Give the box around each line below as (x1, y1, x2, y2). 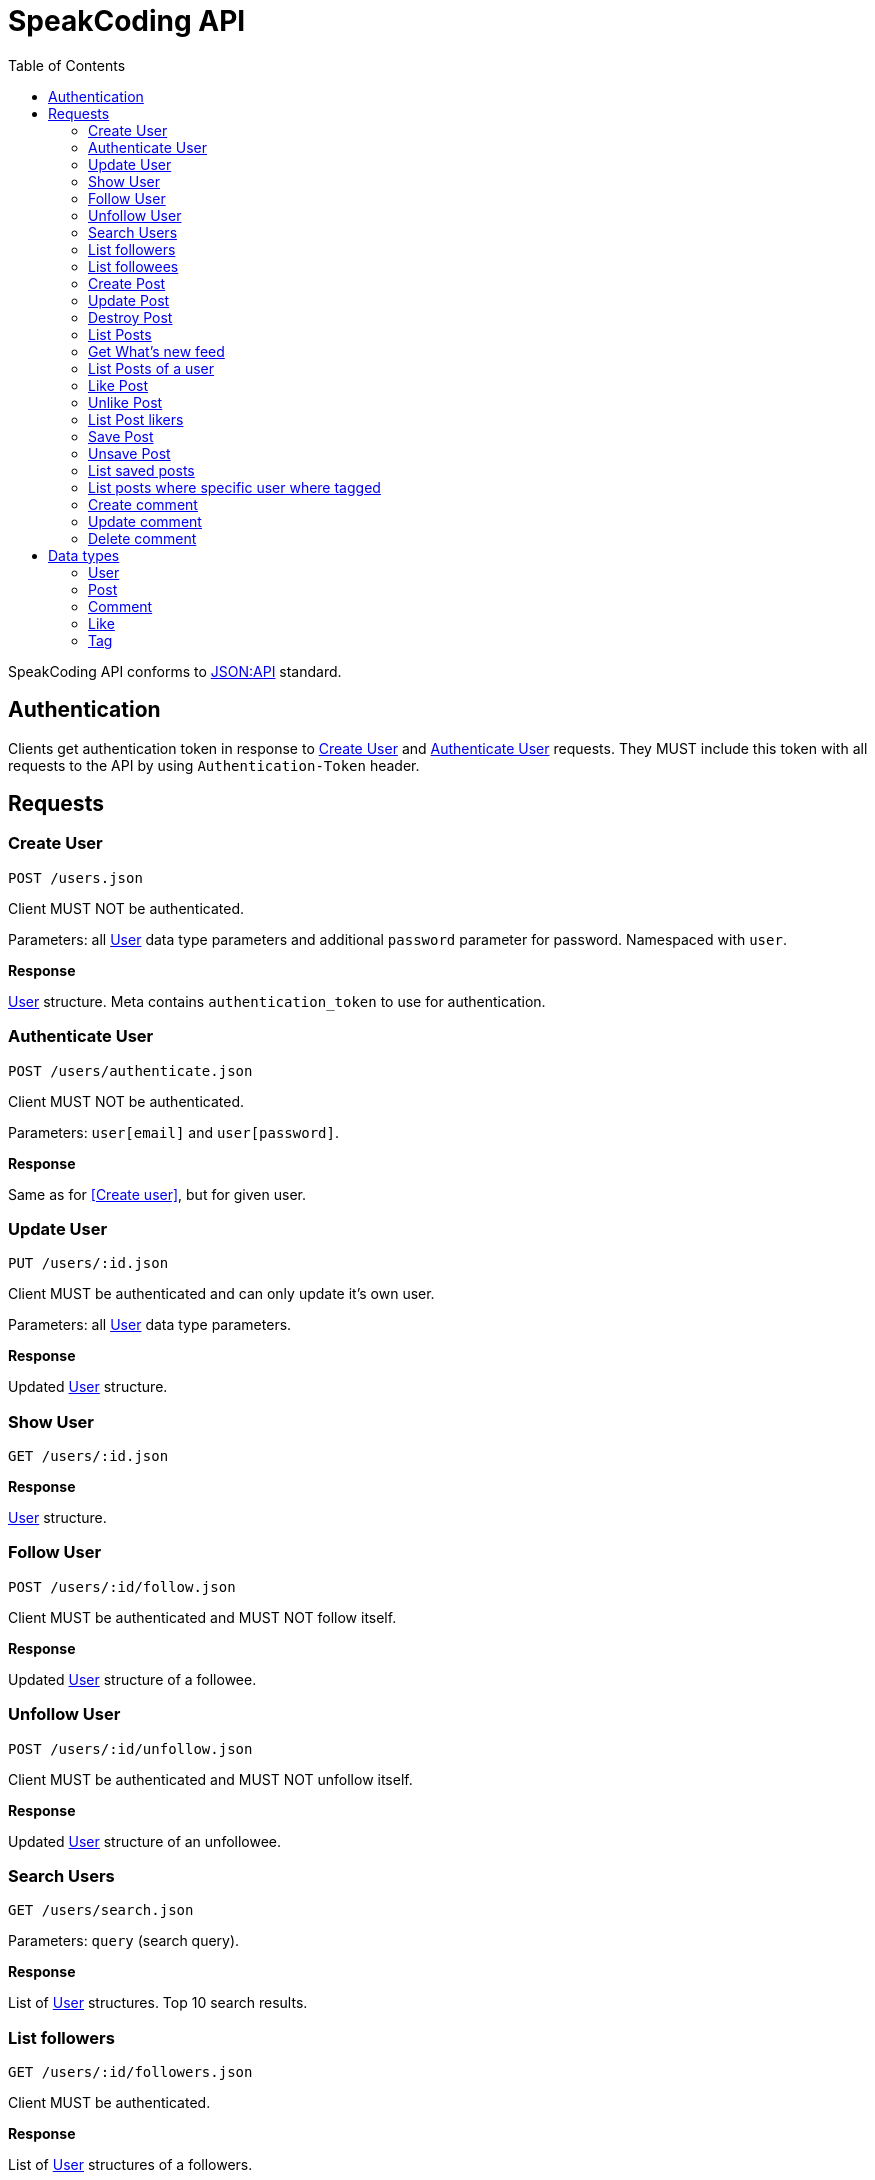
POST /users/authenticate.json (8, 1062, 253, 1079)
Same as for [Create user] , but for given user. (8, 1185, 306, 1203)
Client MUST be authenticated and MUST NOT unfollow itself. (8, 1770, 413, 1788)
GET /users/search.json (8, 1902, 194, 1919)
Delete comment (88, 529, 197, 547)
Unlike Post (88, 393, 163, 411)
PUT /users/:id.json (8, 1255, 169, 1272)
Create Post (88, 274, 166, 292)
